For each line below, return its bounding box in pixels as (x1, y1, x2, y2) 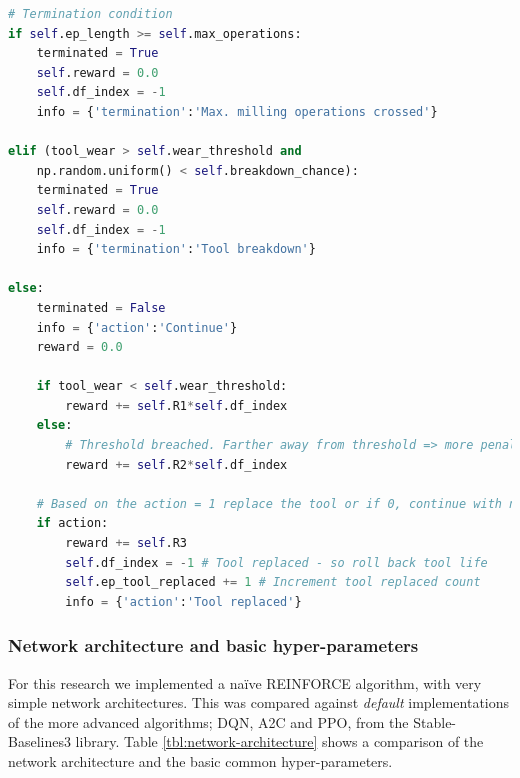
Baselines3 (8, 731, 71, 752)
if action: (36, 516, 109, 531)
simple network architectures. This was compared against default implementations (8, 692, 510, 713)
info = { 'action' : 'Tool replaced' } (65, 594, 302, 609)
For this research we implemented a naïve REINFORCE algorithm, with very (8, 672, 482, 693)
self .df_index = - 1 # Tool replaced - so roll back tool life (65, 555, 488, 570)
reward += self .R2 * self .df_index (65, 457, 288, 472)
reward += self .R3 (65, 536, 188, 551)
